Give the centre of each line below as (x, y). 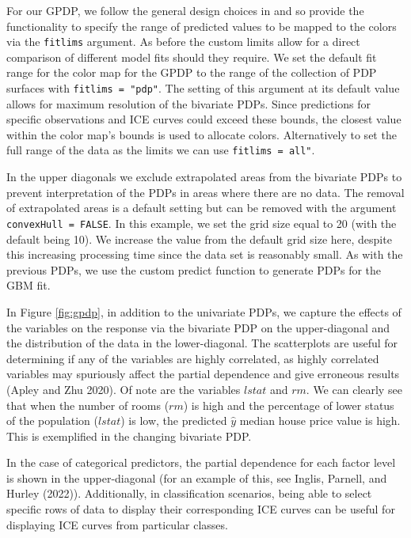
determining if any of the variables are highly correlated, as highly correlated (193, 358)
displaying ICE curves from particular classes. (117, 524)
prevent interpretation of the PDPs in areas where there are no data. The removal (205, 192)
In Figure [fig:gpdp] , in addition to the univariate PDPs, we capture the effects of (204, 311)
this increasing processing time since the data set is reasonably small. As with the (205, 254)
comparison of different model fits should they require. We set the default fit (192, 57)
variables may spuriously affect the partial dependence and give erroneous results (203, 374)
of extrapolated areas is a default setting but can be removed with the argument (202, 208)
